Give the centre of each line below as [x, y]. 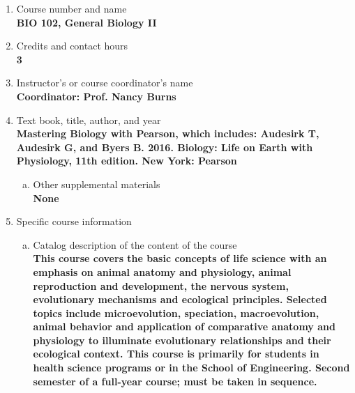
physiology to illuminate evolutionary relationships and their [182, 340]
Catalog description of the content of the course [135, 244]
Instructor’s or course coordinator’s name [105, 83]
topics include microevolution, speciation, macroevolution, [176, 313]
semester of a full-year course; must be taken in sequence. [175, 381]
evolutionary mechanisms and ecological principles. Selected [180, 299]
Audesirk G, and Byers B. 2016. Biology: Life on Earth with [165, 147]
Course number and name [71, 8]
